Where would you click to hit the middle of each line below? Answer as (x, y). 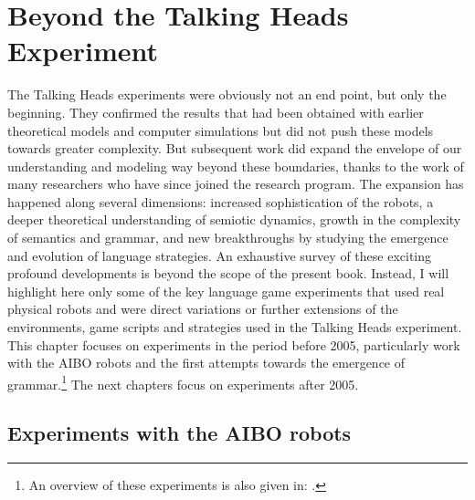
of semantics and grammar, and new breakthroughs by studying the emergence (228, 238)
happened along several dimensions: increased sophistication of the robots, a (221, 201)
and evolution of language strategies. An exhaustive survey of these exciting (220, 255)
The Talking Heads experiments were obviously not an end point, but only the (227, 94)
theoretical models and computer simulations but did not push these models (221, 130)
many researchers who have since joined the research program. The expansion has (236, 184)
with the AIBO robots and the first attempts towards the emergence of (206, 363)
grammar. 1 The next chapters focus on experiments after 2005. (183, 382)
